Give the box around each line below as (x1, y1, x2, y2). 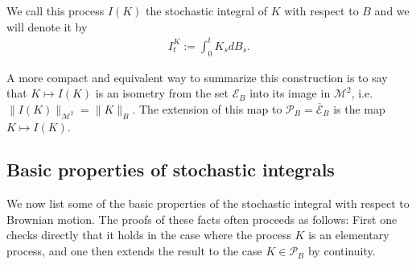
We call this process (6, 2, 105, 19)
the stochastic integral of (146, 2, 268, 19)
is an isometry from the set (95, 85, 229, 101)
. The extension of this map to (132, 100, 282, 117)
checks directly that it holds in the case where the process (6, 226, 291, 243)
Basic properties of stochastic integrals (6, 157, 335, 182)
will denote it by (6, 18, 88, 35)
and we (374, 2, 410, 19)
